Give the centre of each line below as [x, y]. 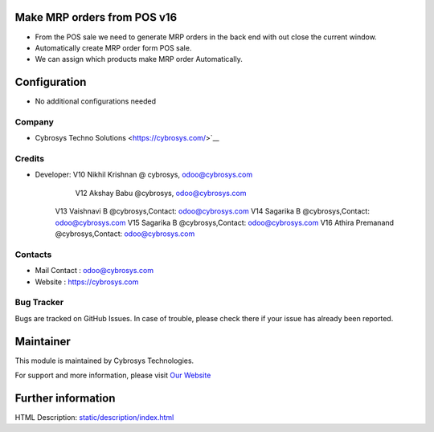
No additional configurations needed [96, 101]
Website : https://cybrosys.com [87, 282]
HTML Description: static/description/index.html [94, 417]
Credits [29, 159]
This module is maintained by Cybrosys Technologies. [104, 361]
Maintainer [43, 341]
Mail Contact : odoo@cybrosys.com [94, 271]
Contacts [33, 255]
